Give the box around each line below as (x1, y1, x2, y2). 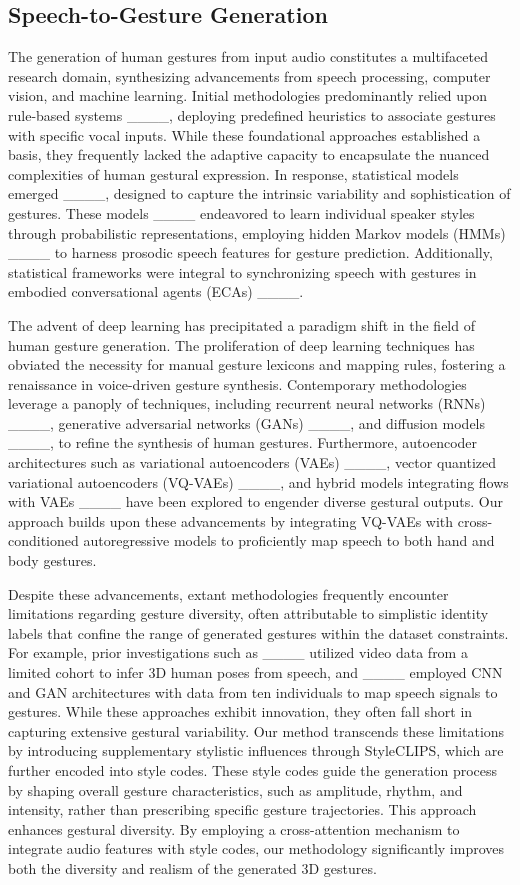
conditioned (8, 530, 79, 551)
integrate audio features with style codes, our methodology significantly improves (8, 838, 504, 859)
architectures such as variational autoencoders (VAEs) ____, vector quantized (8, 452, 497, 473)
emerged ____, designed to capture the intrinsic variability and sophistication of (8, 183, 511, 204)
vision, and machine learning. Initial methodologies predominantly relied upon (8, 85, 488, 106)
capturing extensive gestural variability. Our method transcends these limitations (8, 720, 505, 741)
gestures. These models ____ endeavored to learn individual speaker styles (8, 202, 475, 223)
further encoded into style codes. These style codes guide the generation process (8, 759, 498, 780)
